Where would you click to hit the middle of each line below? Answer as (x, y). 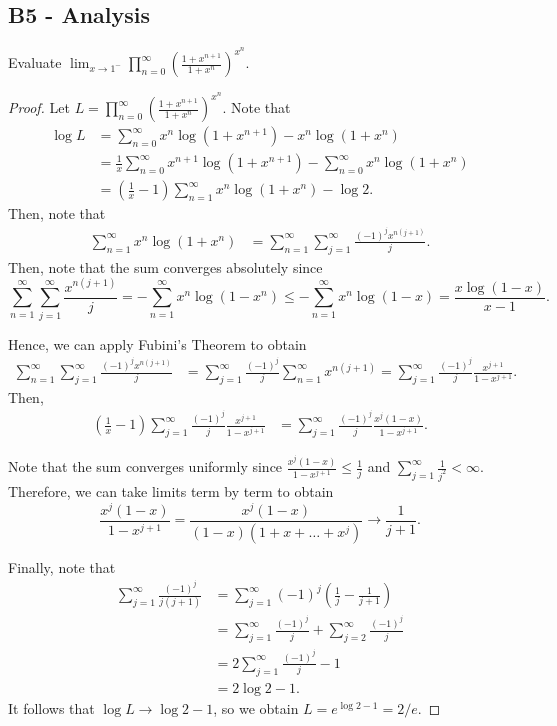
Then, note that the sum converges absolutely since (165, 266)
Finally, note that (62, 566)
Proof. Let (39, 107)
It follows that (51, 707)
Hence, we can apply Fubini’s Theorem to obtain (157, 343)
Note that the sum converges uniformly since (145, 466)
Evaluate (35, 62)
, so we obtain (256, 707)
